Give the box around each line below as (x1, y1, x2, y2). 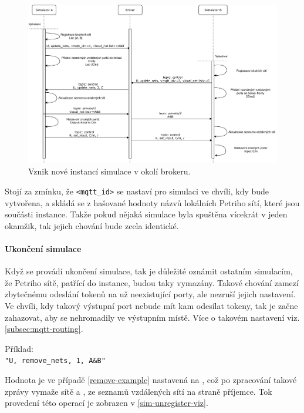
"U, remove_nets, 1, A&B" (5, 357, 106, 365)
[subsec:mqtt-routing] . (5, 323, 83, 335)
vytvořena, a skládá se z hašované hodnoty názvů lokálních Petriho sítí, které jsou (5, 196, 300, 209)
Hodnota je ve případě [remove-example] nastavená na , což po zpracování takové (5, 374, 297, 386)
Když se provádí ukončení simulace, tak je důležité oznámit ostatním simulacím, (5, 265, 293, 277)
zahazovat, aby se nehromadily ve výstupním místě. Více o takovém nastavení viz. (5, 311, 300, 323)
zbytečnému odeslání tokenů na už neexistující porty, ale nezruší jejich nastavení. (5, 288, 296, 300)
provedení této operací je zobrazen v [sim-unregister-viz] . (5, 397, 208, 409)
